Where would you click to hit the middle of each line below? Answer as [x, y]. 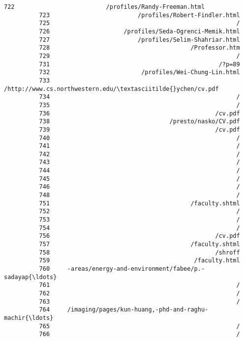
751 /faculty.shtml [139, 203]
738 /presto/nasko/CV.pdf [139, 122]
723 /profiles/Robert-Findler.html [139, 15]
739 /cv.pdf [139, 129]
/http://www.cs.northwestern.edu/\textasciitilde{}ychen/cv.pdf [111, 89]
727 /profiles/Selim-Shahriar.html [139, 40]
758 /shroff [139, 252]
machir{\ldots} [29, 318]
